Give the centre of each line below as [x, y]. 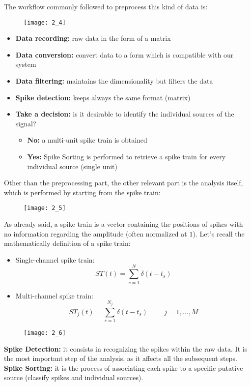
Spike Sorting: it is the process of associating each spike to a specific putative [124, 368]
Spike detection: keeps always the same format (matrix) [103, 97]
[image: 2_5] [45, 208]
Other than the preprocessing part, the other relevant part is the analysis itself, [124, 183]
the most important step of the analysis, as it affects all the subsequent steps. [121, 358]
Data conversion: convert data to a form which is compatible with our [125, 54]
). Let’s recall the [219, 233]
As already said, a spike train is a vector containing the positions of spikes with [124, 224]
